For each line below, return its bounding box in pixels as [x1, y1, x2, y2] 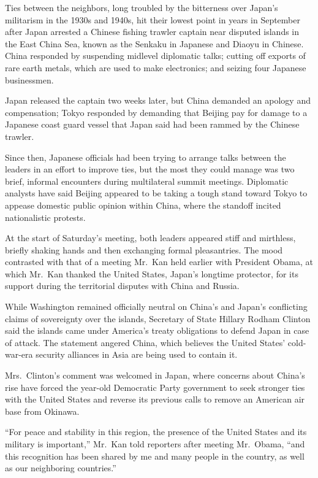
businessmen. [5, 73, 54, 86]
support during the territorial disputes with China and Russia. [5, 279, 240, 292]
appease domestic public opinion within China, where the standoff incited [5, 198, 281, 211]
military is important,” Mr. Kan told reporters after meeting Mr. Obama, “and [5, 438, 305, 450]
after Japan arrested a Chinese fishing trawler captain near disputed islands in [5, 25, 300, 38]
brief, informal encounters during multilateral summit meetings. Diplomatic [5, 174, 289, 187]
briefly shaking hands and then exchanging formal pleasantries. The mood [5, 243, 283, 256]
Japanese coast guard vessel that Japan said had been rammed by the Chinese [5, 118, 300, 131]
